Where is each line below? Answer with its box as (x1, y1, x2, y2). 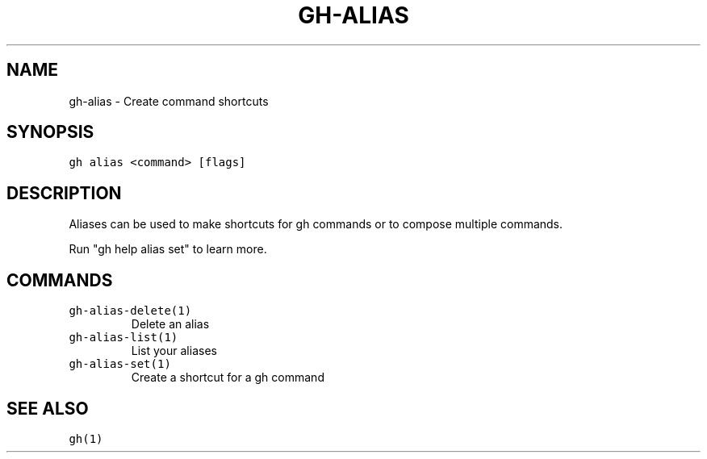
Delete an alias (131, 317, 210, 332)
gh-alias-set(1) (69, 357, 171, 371)
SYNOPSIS (6, 122, 94, 143)
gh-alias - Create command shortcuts (69, 94, 269, 108)
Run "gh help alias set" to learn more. (69, 242, 267, 257)
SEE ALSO (6, 398, 89, 419)
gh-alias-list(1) (69, 331, 178, 344)
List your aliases (131, 344, 217, 358)
